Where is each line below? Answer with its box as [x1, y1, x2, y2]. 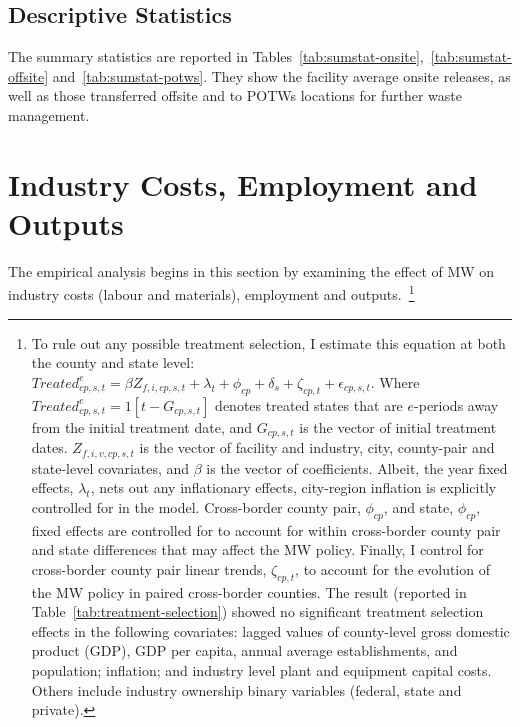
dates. [31, 437, 68, 458]
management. [8, 104, 90, 125]
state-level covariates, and [31, 457, 190, 478]
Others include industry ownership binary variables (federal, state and [31, 679, 462, 700]
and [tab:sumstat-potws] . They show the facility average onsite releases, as [52, 65, 511, 86]
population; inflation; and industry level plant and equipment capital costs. [31, 659, 492, 680]
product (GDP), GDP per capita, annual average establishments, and [31, 640, 458, 661]
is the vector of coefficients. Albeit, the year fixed [206, 457, 508, 478]
